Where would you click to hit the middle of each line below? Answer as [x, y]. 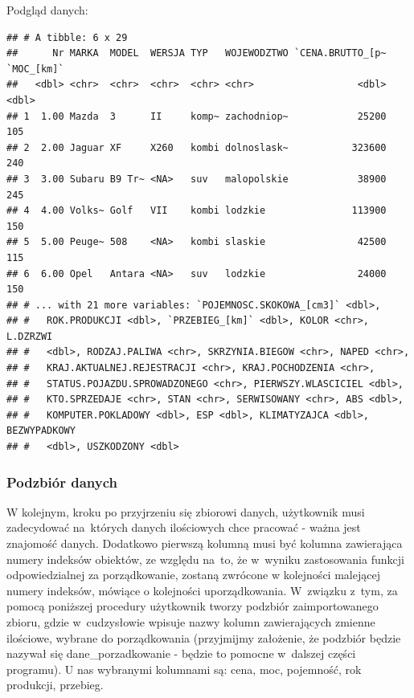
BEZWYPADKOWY [41, 431]
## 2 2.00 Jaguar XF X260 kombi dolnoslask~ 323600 [197, 147]
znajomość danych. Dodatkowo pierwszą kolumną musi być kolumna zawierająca [205, 543]
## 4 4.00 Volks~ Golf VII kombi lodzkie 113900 [197, 211]
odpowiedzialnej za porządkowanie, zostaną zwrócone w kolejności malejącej [193, 575]
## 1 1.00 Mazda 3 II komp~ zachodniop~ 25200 [197, 116]
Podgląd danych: [47, 10]
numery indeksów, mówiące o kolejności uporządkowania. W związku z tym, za [202, 590]
